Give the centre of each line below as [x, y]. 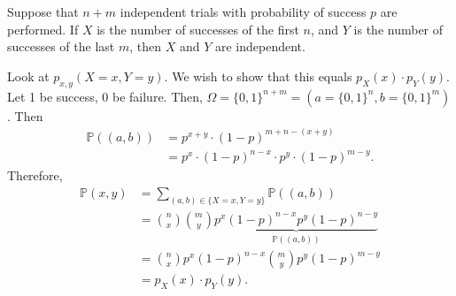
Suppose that [43, 11]
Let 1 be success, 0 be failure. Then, [105, 96]
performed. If [43, 29]
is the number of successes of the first [198, 29]
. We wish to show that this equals [258, 76]
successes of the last [61, 46]
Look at [28, 76]
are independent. [260, 46]
